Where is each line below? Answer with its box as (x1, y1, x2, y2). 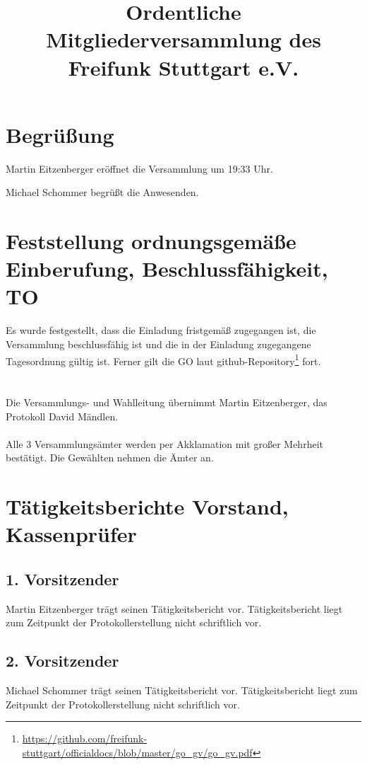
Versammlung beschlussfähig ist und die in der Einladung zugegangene (6, 336, 311, 351)
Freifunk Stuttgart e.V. (68, 52, 299, 81)
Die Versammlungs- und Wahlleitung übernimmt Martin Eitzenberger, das (6, 395, 327, 409)
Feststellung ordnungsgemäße (6, 226, 296, 255)
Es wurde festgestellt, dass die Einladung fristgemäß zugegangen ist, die (6, 323, 316, 338)
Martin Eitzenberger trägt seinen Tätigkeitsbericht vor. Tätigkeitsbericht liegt (6, 601, 343, 616)
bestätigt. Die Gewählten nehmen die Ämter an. (6, 450, 214, 465)
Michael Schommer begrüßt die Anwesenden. (6, 185, 199, 200)
